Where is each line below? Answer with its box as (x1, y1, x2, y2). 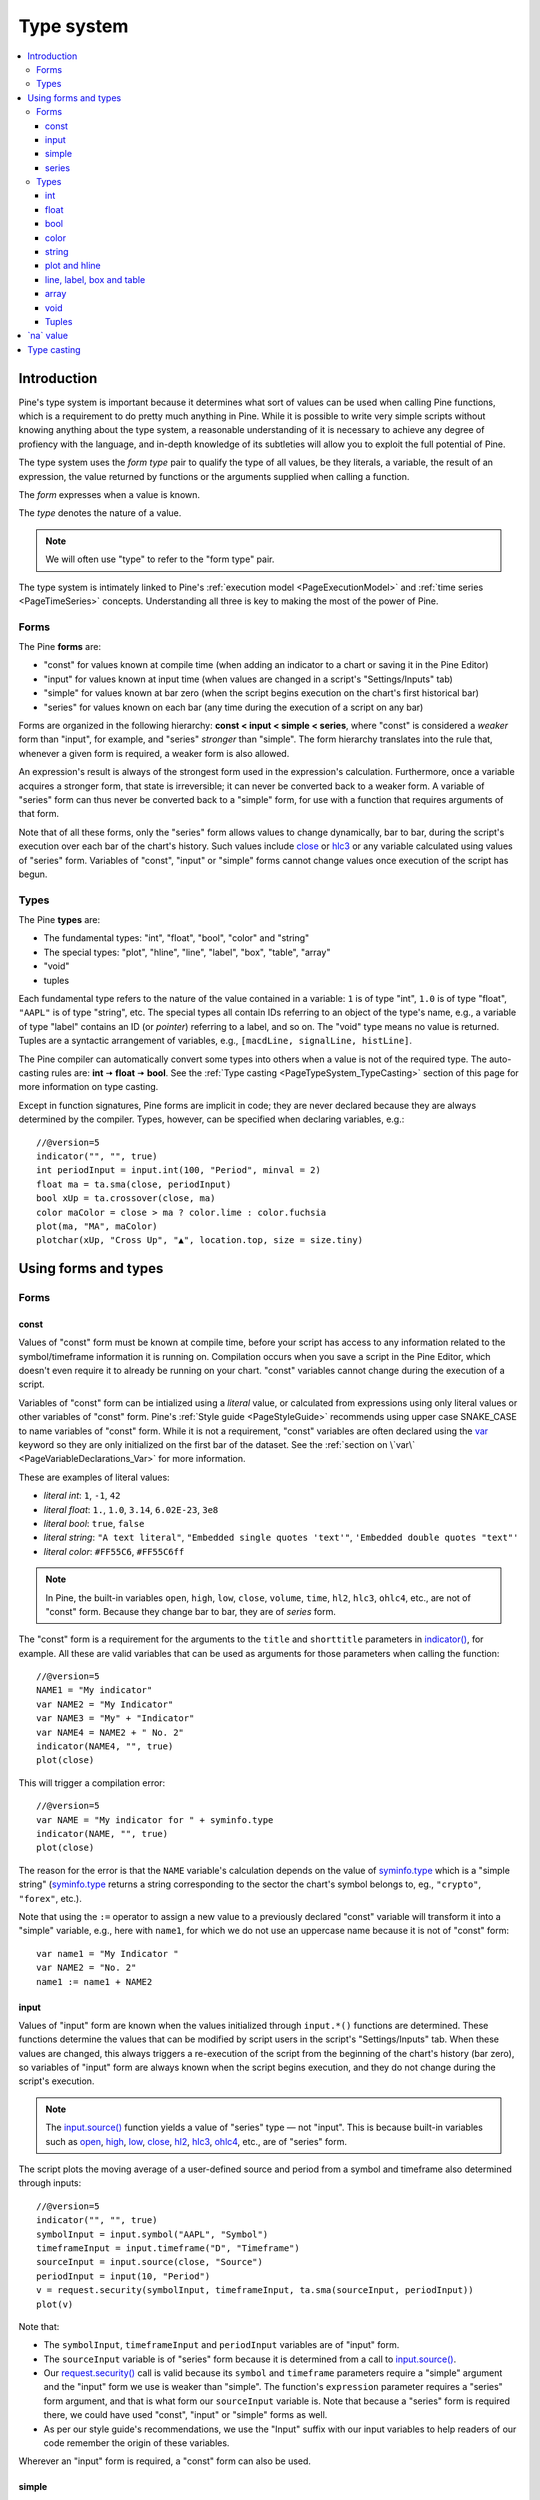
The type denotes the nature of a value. (18, 507, 182, 519)
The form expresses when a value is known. (18, 489, 200, 500)
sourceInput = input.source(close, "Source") (36, 2256, 264, 2268)
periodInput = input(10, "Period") (36, 2270, 211, 2282)
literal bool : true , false (43, 1517, 145, 1529)
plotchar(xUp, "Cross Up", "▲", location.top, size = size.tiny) (36, 1235, 364, 1246)
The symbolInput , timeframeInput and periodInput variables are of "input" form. (43, 2339, 400, 2351)
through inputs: (18, 2177, 82, 2189)
